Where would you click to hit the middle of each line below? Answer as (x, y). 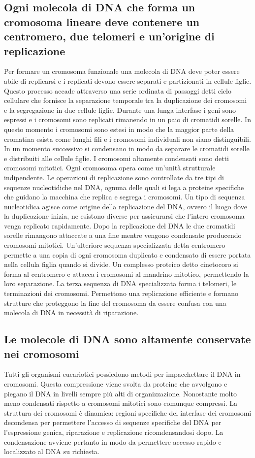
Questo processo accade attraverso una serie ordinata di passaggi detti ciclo (118, 90)
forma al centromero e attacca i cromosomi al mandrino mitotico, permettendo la (127, 274)
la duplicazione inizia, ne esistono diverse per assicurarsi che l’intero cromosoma (124, 216)
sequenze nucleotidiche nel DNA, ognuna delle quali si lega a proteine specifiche (124, 187)
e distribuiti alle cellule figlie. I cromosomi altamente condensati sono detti (116, 158)
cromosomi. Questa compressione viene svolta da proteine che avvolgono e (116, 384)
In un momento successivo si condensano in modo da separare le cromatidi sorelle (127, 148)
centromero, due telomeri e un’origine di (109, 36)
